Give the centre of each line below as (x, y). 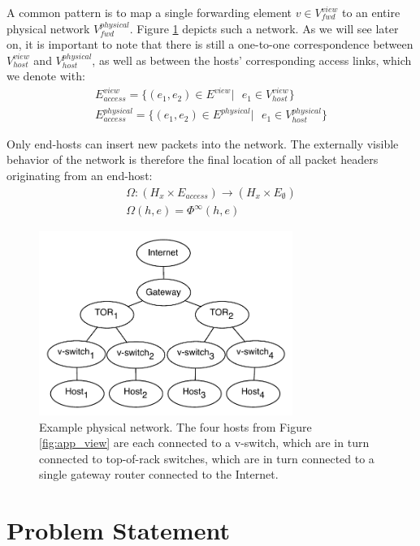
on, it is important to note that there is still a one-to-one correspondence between (210, 44)
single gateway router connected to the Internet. (159, 474)
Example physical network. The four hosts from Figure (175, 426)
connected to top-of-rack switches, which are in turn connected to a (207, 458)
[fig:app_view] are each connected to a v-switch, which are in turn (204, 443)
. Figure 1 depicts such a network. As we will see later (264, 28)
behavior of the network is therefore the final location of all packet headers (193, 159)
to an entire (371, 12)
